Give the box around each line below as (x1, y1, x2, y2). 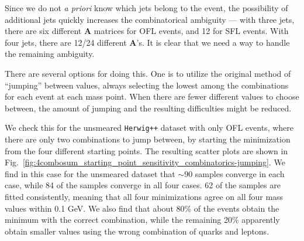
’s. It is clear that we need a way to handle (136, 36, 290, 48)
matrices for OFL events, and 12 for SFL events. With (94, 25, 289, 37)
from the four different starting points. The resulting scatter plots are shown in (5, 144, 288, 157)
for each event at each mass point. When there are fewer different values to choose (5, 90, 299, 103)
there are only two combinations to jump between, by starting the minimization (5, 133, 291, 145)
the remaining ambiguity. (5, 47, 95, 60)
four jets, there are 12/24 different (5, 36, 127, 48)
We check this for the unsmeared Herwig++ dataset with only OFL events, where (5, 121, 293, 134)
